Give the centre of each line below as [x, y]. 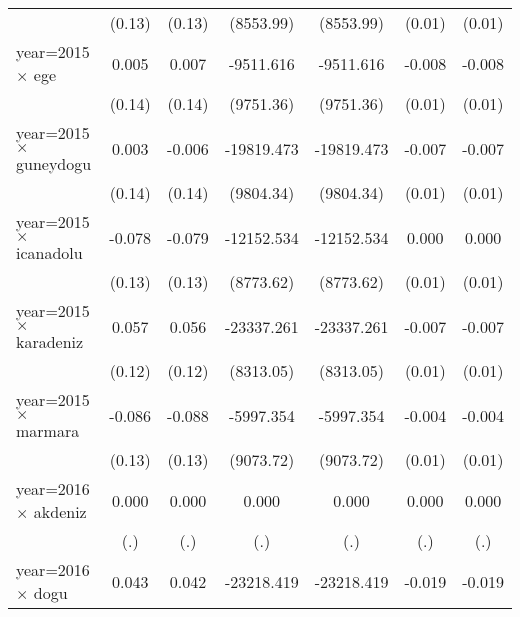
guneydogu [54, 163]
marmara [48, 430]
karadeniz [50, 341]
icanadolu [49, 252]
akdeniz [60, 511]
